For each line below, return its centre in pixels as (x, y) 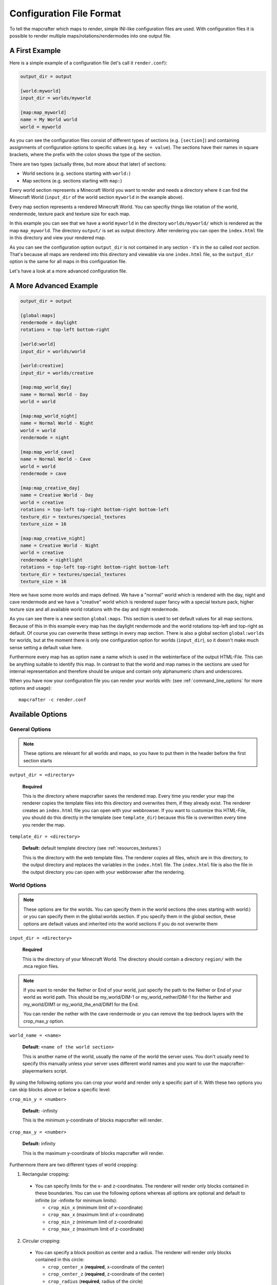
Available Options (38, 714)
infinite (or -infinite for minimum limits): (76, 1200)
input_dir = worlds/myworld (55, 98)
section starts (38, 760)
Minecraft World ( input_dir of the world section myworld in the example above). (97, 197)
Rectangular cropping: (46, 1174)
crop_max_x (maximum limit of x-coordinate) (96, 1215)
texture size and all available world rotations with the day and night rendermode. (94, 609)
